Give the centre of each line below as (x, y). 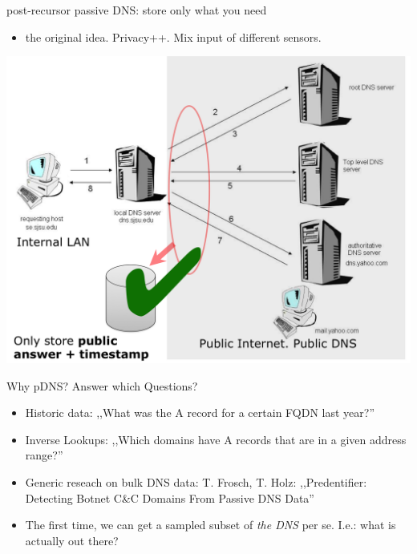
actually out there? (72, 540)
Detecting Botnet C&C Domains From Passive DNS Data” (170, 497)
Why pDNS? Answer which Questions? (102, 385)
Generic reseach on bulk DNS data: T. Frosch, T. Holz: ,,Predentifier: (196, 482)
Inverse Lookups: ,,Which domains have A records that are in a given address (216, 439)
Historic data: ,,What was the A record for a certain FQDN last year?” (200, 412)
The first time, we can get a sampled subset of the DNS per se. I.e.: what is (211, 525)
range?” (44, 455)
